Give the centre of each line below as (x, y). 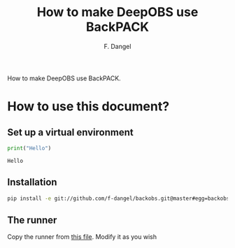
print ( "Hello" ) (29, 148)
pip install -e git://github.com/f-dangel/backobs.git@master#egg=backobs (119, 198)
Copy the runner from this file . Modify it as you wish (82, 237)
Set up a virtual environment (71, 132)
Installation (32, 182)
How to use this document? (88, 107)
